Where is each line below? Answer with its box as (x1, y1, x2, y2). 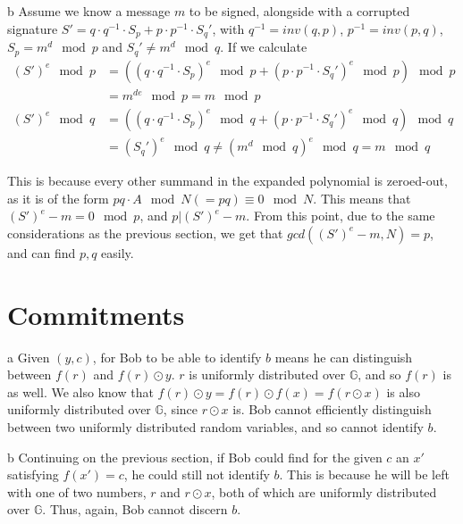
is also (386, 382, 420, 401)
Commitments (7, 295, 185, 332)
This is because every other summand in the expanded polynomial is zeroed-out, (7, 171, 448, 190)
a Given (7, 347, 50, 366)
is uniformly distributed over (189, 365, 346, 384)
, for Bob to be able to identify (92, 347, 262, 366)
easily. (101, 243, 134, 262)
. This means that (313, 188, 411, 207)
